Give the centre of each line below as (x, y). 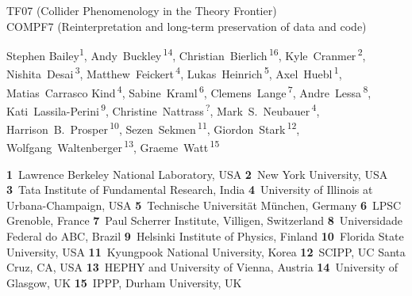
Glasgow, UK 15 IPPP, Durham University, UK (124, 282)
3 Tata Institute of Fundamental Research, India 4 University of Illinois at (190, 190)
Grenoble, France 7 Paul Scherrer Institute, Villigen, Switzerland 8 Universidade (204, 220)
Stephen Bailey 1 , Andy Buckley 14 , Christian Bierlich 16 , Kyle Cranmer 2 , (186, 54)
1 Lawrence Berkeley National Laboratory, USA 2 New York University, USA (197, 174)
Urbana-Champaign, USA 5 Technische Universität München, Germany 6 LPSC (204, 205)
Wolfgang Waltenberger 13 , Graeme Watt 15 (113, 146)
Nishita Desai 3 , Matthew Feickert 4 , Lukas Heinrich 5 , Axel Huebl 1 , (174, 73)
